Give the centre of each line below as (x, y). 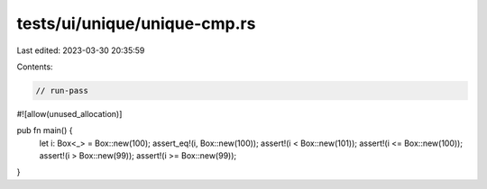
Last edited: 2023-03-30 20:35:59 (81, 50)
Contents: (35, 67)
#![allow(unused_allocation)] (69, 113)
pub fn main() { (45, 130)
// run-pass (62, 90)
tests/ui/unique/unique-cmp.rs (136, 23)
